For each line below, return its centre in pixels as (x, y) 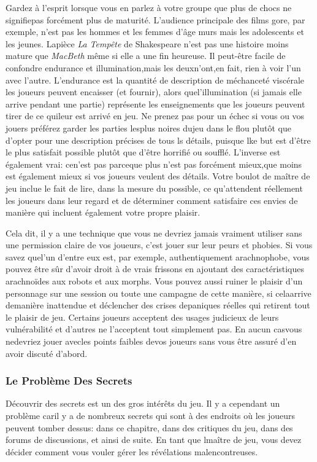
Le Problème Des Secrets (69, 381)
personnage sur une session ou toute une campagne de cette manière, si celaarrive (158, 293)
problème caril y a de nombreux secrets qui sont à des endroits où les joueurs (151, 416)
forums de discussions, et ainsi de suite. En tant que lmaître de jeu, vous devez (154, 440)
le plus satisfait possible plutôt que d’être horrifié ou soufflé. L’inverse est (143, 152)
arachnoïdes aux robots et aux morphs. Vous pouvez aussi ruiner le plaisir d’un (154, 281)
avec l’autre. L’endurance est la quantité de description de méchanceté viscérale (155, 80)
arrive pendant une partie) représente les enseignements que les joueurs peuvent (155, 104)
